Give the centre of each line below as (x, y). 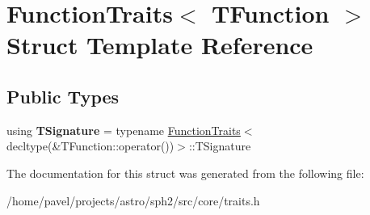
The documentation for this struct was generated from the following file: (185, 173)
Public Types (63, 96)
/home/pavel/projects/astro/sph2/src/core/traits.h (133, 200)
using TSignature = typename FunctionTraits (124, 130)
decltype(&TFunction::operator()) (90, 146)
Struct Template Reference (160, 45)
